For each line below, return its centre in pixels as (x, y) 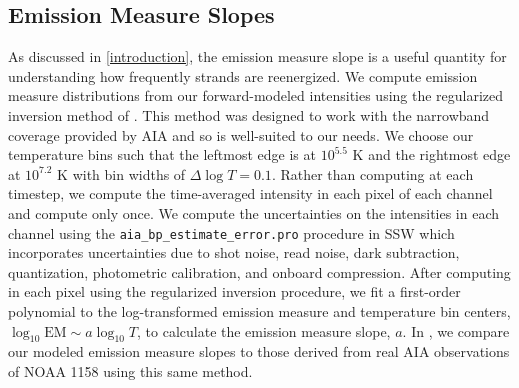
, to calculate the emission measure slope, (264, 330)
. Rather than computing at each (372, 173)
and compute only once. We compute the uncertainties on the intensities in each (254, 212)
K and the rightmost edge (431, 154)
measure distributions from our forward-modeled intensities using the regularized (256, 95)
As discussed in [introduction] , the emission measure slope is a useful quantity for (257, 56)
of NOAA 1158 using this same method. (130, 370)
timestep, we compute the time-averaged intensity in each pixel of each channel (250, 193)
